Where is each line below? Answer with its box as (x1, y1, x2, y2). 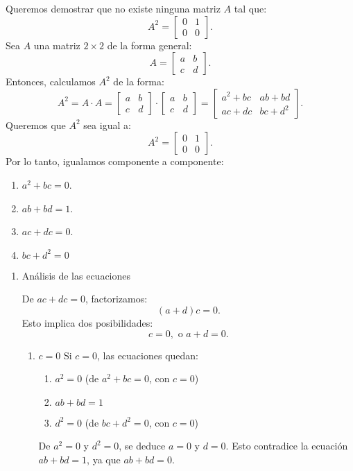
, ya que (87, 452, 121, 466)
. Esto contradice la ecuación (225, 438, 348, 453)
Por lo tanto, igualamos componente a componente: (6, 154, 224, 169)
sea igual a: (83, 117, 131, 132)
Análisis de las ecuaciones (21, 268, 131, 282)
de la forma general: (107, 37, 192, 52)
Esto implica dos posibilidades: (21, 315, 153, 329)
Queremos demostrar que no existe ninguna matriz (6, 1, 221, 15)
